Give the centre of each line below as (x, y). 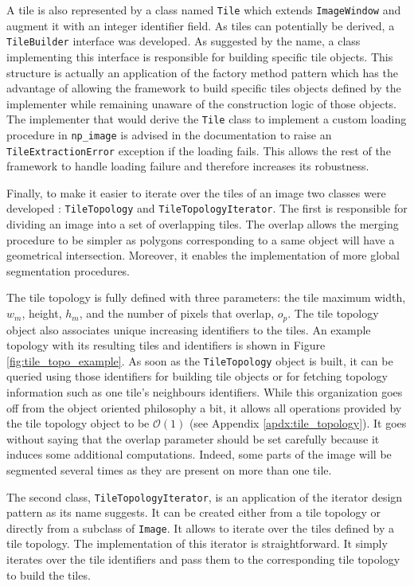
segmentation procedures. (68, 270)
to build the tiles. (49, 574)
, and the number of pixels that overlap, (177, 313)
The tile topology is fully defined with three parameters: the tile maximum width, (206, 297)
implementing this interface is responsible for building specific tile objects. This (200, 56)
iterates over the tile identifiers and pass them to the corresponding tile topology (203, 559)
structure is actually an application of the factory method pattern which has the (202, 72)
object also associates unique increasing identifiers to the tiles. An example (189, 329)
